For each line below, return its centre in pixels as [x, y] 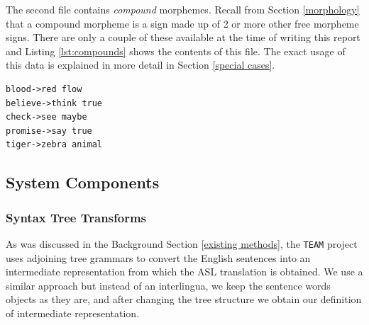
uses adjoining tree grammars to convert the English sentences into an [158, 257]
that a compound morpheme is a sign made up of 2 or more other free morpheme [182, 23]
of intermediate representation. [73, 313]
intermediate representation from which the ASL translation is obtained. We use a [184, 272]
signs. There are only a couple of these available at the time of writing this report [183, 37]
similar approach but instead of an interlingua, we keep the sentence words [168, 285]
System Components [83, 182]
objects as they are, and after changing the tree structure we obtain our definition [184, 299]
